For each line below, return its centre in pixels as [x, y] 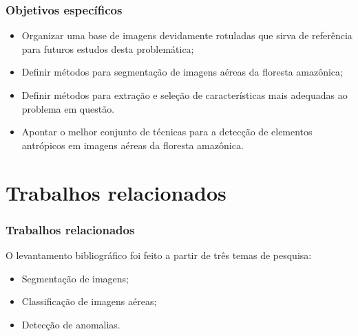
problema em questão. [68, 108]
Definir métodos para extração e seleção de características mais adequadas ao [185, 95]
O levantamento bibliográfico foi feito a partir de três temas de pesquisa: [159, 255]
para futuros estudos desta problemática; [108, 48]
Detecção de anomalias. [71, 324]
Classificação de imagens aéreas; [89, 301]
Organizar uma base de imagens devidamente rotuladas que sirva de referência [187, 35]
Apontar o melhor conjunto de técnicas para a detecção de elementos [167, 132]
